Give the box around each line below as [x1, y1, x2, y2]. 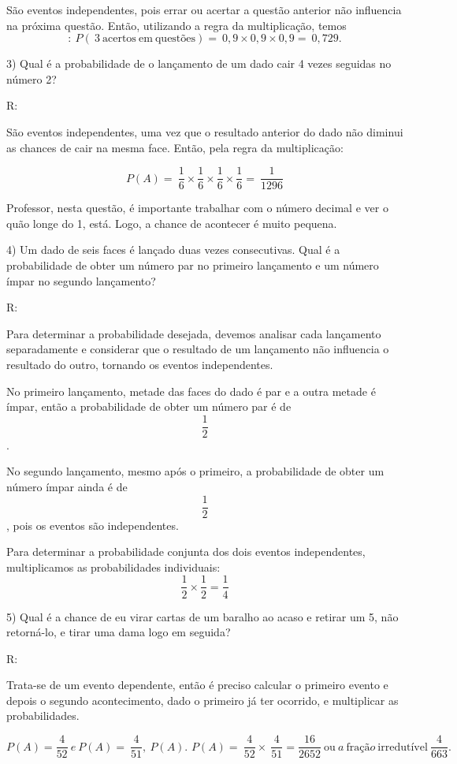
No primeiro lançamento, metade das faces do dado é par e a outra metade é [6, 382, 376, 399]
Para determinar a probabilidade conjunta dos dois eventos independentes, [6, 543, 366, 560]
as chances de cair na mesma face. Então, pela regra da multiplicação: [6, 139, 344, 155]
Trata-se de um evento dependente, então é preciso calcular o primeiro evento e [6, 676, 388, 693]
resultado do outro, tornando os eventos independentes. [6, 356, 273, 372]
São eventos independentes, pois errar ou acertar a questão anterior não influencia [6, 2, 402, 17]
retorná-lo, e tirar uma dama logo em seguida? [6, 624, 231, 640]
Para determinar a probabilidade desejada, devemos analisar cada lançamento [6, 325, 381, 341]
